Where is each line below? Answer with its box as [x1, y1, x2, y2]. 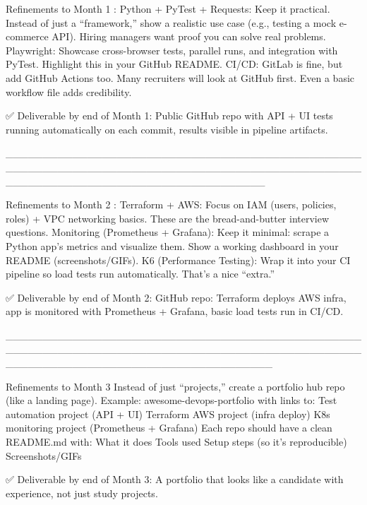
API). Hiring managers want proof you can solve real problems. [52, 29, 326, 44]
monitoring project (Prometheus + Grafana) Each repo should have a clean [6, 420, 332, 435]
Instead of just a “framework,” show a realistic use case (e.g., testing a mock [6, 15, 337, 30]
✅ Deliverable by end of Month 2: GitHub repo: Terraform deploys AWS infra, [6, 290, 347, 304]
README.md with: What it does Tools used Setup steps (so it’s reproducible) [6, 434, 347, 449]
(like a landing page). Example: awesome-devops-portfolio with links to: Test [6, 393, 337, 408]
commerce [6, 29, 49, 44]
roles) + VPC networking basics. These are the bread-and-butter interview [6, 210, 330, 225]
